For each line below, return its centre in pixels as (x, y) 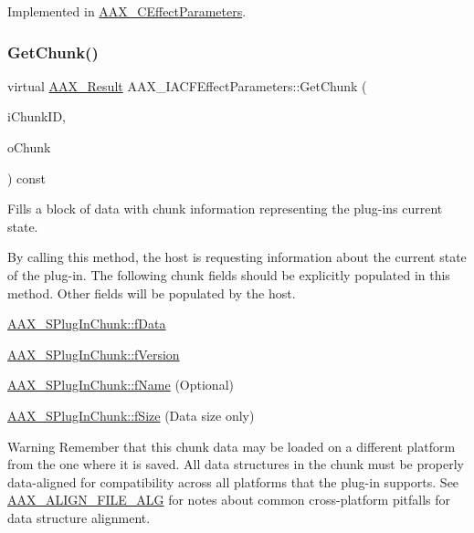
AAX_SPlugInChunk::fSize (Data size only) (131, 415)
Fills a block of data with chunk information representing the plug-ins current (225, 209)
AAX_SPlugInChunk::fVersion (94, 354)
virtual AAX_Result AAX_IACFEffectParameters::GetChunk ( (187, 85)
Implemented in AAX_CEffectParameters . (127, 11)
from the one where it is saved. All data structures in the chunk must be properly (236, 464)
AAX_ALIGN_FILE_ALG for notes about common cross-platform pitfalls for (229, 500)
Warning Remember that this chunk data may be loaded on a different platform (232, 446)
